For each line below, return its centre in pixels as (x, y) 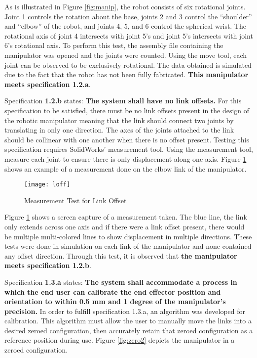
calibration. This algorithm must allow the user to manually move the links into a (128, 321)
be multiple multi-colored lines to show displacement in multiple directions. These (128, 236)
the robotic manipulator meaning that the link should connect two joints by (119, 120)
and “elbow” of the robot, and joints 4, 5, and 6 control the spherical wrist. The (126, 26)
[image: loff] (47, 185)
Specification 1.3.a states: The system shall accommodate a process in (121, 282)
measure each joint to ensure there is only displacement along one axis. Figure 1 (126, 158)
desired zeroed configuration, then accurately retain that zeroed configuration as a (129, 330)
